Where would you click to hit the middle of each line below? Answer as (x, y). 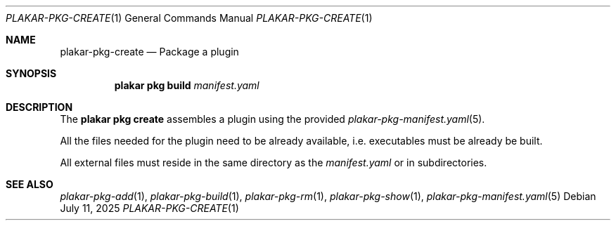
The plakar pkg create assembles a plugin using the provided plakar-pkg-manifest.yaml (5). (272, 119)
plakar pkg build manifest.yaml (187, 85)
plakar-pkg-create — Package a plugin (149, 52)
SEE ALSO (30, 184)
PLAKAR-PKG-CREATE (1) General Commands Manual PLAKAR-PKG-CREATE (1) (189, 18)
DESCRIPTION (39, 107)
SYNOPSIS (31, 73)
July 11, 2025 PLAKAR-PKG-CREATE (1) (149, 208)
